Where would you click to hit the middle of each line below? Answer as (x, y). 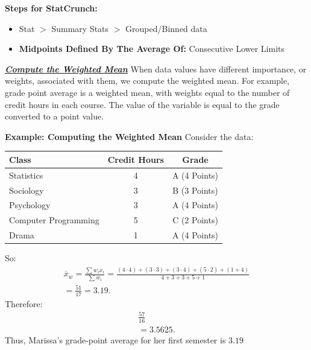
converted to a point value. (55, 116)
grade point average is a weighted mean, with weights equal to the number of (147, 92)
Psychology (30, 205)
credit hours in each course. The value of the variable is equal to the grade (142, 104)
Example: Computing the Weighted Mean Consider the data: (129, 136)
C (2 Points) (195, 220)
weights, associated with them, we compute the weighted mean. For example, (147, 81)
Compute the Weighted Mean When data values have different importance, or (156, 68)
